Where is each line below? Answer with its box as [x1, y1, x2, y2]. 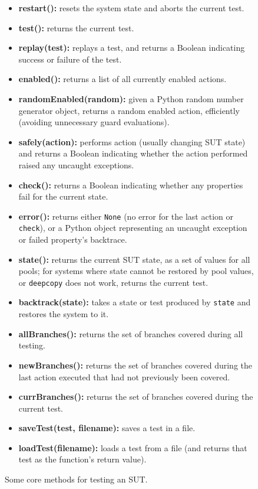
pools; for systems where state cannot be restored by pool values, [18, 265, 254, 277]
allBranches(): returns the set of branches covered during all [18, 327, 243, 340]
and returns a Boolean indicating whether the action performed [18, 147, 248, 159]
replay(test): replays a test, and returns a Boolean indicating [18, 41, 245, 54]
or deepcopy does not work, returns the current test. [18, 276, 209, 288]
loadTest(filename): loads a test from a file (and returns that [18, 441, 247, 454]
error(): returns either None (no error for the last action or [18, 210, 233, 222]
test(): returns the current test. [18, 21, 134, 34]
